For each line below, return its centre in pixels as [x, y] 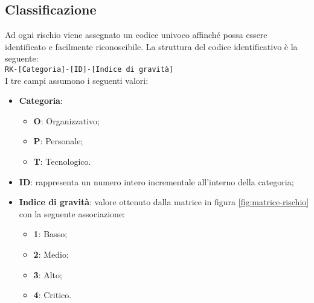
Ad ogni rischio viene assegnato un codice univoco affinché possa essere [136, 35]
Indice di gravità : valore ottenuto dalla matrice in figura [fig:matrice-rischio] [164, 202]
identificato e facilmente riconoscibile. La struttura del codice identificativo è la [151, 46]
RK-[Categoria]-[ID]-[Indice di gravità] [89, 69]
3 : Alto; [48, 274]
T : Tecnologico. [62, 161]
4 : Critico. [53, 295]
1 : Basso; [50, 234]
